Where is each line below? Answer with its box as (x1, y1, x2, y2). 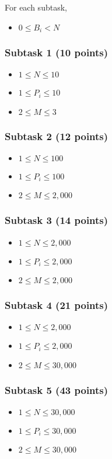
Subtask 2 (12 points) (5, 128, 108, 143)
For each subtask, (5, 1, 67, 13)
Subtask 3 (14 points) (5, 213, 108, 227)
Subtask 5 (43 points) (5, 382, 108, 397)
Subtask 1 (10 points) (5, 45, 108, 59)
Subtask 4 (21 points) (5, 297, 108, 312)
